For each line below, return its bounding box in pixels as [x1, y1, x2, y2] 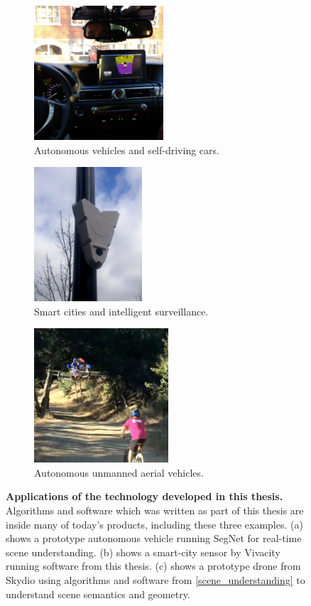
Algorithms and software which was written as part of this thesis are [6, 503, 304, 518]
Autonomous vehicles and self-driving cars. [34, 142, 219, 157]
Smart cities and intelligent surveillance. [34, 303, 209, 318]
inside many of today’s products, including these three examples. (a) [6, 516, 303, 531]
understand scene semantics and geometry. [6, 586, 190, 601]
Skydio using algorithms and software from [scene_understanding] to [6, 573, 305, 588]
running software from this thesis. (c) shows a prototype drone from [6, 558, 301, 573]
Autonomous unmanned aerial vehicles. [34, 465, 204, 480]
